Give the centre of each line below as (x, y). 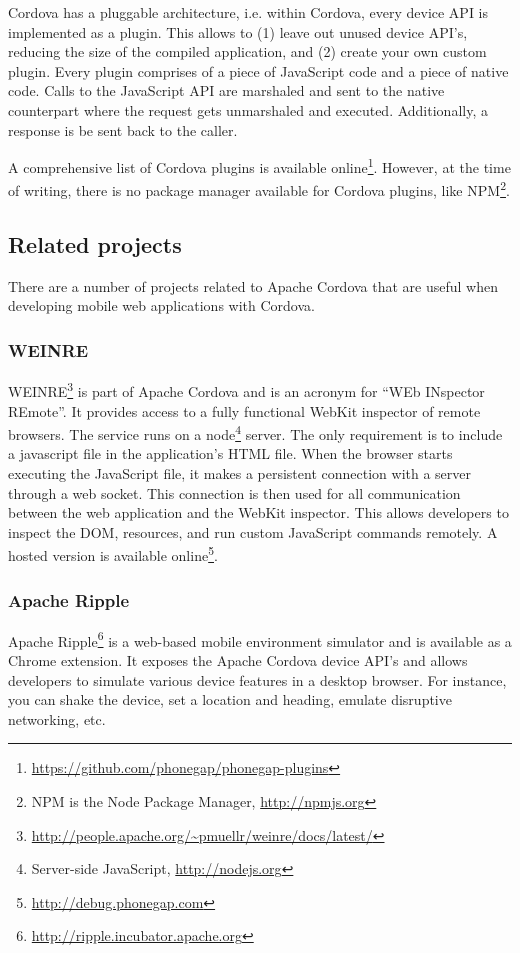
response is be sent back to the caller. (123, 129)
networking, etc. (57, 718)
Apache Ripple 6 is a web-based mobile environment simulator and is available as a (260, 639)
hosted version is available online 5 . (113, 553)
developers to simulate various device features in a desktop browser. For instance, (257, 679)
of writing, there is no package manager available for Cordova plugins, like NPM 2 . (259, 189)
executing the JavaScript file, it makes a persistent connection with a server (240, 472)
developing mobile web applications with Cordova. (161, 305)
